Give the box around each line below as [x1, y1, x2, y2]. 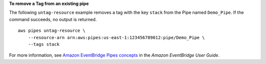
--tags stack [28, 42, 60, 47]
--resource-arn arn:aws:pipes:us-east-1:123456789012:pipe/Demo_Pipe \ [28, 35, 205, 40]
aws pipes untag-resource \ [18, 28, 86, 34]
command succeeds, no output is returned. [9, 16, 97, 22]
